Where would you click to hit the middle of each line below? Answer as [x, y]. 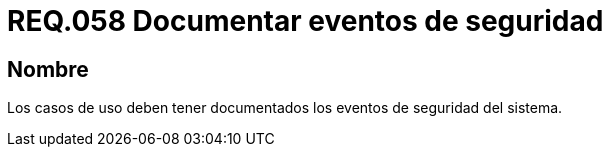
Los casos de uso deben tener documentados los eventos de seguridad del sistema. [285, 108]
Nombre [48, 69]
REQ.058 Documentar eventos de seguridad [305, 21]
